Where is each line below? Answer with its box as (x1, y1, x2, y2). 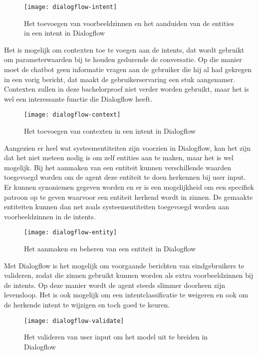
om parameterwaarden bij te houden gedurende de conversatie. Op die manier (4, 54, 242, 65)
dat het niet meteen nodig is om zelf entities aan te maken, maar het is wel (4, 152, 234, 163)
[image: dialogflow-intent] (24, 4, 117, 11)
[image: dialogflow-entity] (24, 229, 117, 236)
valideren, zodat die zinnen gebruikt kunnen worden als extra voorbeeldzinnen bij (4, 270, 254, 280)
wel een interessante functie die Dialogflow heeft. (4, 93, 153, 104)
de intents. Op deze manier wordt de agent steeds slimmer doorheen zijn (4, 279, 225, 290)
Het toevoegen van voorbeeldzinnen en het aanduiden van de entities (24, 18, 234, 28)
